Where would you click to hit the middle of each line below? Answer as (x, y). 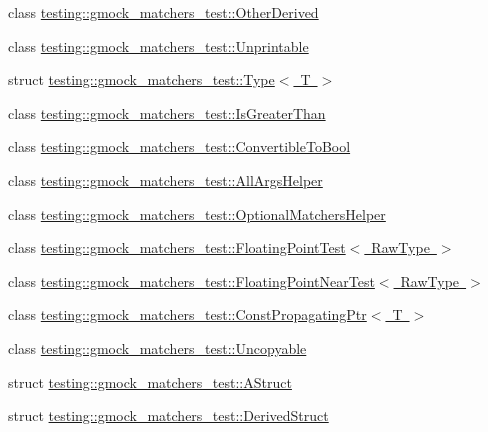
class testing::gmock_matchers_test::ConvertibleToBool (179, 146)
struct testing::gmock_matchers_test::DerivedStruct (168, 415)
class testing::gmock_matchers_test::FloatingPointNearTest (191, 280)
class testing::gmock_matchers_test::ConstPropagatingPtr (187, 314)
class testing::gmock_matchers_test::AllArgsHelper (165, 179)
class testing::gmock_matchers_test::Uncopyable (157, 347)
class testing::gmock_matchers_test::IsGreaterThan (167, 112)
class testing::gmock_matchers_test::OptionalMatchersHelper (197, 213)
